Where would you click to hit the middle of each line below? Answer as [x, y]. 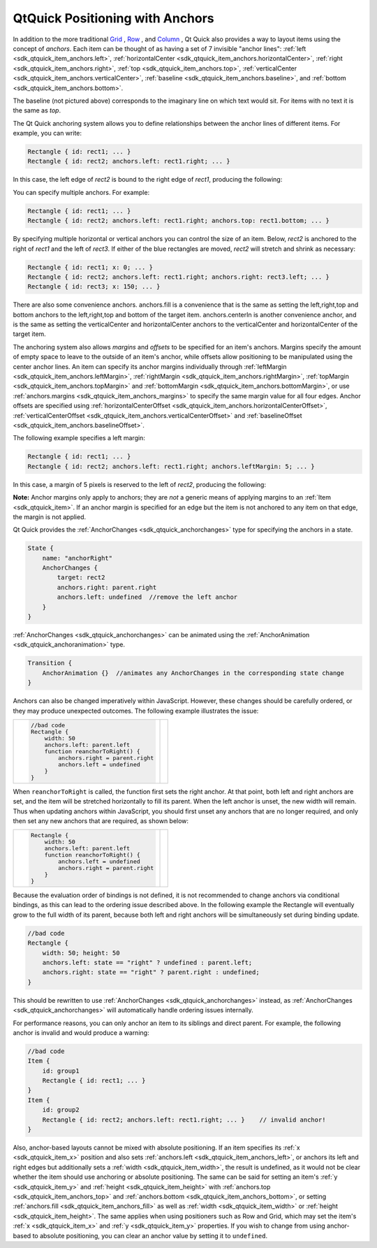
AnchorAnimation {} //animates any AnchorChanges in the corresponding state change [193, 673]
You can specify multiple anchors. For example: [81, 192]
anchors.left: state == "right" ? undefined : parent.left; [147, 963]
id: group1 [61, 1071]
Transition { [50, 663]
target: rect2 [81, 578]
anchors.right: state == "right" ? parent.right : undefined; [151, 972]
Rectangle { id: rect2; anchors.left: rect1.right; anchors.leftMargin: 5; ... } [171, 466]
